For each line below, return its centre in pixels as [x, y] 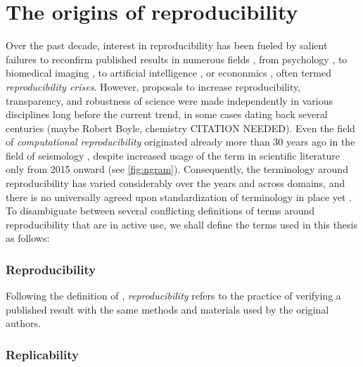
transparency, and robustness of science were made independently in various [169, 100]
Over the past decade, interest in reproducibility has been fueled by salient [167, 45]
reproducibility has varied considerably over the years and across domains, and [176, 183]
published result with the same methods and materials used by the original [167, 309]
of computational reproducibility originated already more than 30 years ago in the [180, 142]
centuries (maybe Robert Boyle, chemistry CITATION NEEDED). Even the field [180, 128]
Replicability [42, 354]
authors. [23, 323]
